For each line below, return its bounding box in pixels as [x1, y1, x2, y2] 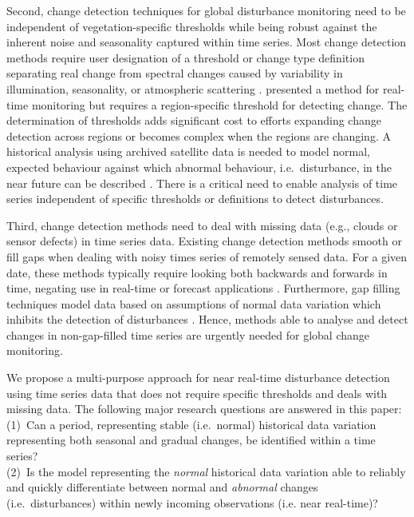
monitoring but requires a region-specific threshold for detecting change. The [31, 96, 408, 113]
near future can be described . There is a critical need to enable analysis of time [6, 174, 398, 191]
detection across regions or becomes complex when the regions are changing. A [6, 127, 391, 144]
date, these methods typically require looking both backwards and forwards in [6, 264, 388, 280]
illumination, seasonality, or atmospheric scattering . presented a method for [6, 80, 380, 97]
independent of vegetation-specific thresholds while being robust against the [6, 18, 377, 34]
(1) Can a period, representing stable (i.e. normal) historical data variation [6, 416, 377, 432]
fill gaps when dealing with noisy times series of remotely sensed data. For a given [6, 248, 408, 264]
